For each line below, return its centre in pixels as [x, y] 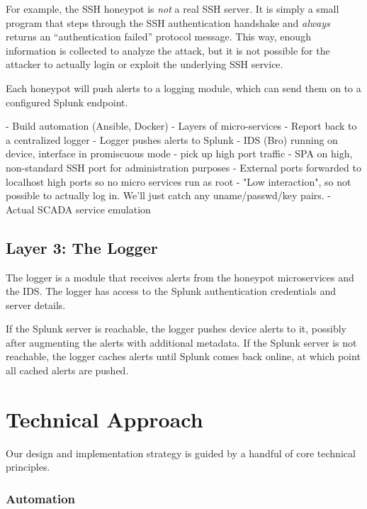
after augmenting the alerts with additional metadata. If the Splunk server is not [181, 342]
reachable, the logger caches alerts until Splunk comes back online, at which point [183, 356]
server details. [36, 304]
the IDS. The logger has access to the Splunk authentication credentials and [171, 291]
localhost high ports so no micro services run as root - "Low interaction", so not [179, 181]
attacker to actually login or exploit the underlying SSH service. [145, 64]
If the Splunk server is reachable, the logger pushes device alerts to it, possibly [176, 329]
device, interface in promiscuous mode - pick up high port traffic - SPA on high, [179, 153]
